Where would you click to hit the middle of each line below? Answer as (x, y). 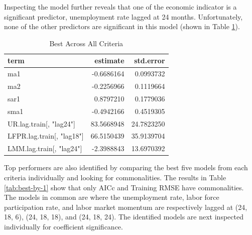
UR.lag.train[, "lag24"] (41, 123)
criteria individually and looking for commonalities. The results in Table (115, 177)
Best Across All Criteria (86, 43)
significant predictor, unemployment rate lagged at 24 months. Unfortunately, (123, 16)
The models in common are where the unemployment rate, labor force (112, 197)
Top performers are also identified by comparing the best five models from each (126, 167)
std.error (150, 61)
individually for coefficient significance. (64, 226)
